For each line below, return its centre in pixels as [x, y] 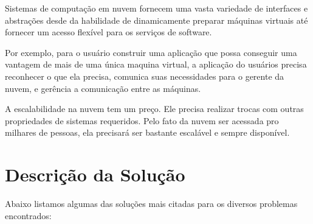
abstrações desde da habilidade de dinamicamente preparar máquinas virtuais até [156, 20]
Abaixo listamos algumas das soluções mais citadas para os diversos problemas [151, 204]
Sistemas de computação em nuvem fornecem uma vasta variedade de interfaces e [156, 8]
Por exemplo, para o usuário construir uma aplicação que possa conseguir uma [151, 52]
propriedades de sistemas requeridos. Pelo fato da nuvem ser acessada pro [142, 120]
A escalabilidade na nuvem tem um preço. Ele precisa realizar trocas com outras [154, 109]
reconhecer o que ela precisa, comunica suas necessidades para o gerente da [145, 76]
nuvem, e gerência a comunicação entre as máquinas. [103, 88]
